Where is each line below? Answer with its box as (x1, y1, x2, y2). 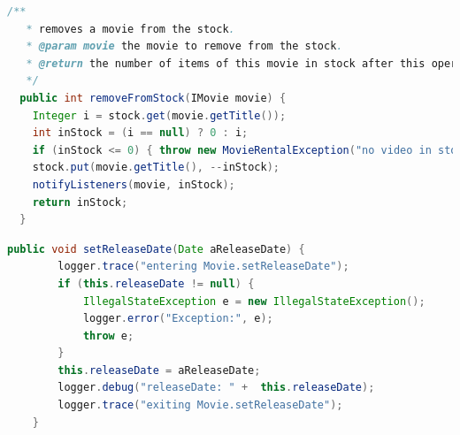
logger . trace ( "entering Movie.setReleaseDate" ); (57, 260, 349, 273)
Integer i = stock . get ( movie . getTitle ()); (32, 109, 287, 122)
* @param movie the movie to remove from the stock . (26, 40, 343, 53)
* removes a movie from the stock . (26, 22, 235, 35)
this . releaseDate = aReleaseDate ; (57, 363, 261, 377)
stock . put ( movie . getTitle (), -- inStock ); (32, 161, 280, 174)
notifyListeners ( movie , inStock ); (32, 178, 235, 191)
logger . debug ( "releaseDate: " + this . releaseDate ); (57, 381, 375, 394)
